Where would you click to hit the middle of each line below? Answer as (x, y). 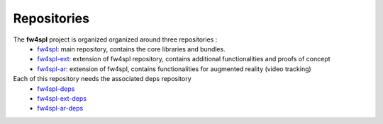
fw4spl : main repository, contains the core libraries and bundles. (132, 49)
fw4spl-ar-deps (60, 108)
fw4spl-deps (56, 89)
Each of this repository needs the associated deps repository (102, 79)
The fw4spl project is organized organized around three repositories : (115, 39)
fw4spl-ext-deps (62, 98)
